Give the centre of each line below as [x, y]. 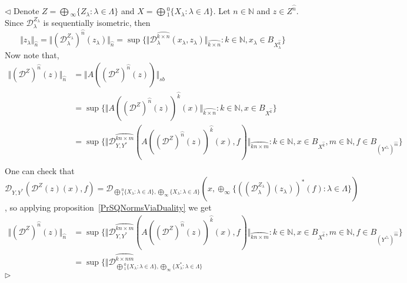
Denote [26, 11]
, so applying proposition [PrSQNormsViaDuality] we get [108, 207]
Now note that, [32, 54]
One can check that [40, 170]
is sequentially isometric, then [97, 22]
